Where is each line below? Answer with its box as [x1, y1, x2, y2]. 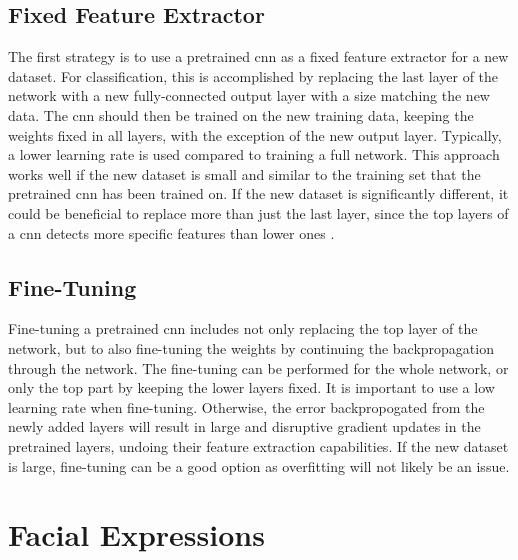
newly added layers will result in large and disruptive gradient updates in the [8, 416, 481, 437]
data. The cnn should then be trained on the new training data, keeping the [8, 104, 474, 125]
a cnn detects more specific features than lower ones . [8, 222, 335, 243]
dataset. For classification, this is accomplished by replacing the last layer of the [8, 65, 499, 86]
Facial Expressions [8, 514, 265, 555]
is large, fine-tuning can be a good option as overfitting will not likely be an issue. [8, 455, 510, 476]
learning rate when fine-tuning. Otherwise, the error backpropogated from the [8, 396, 485, 417]
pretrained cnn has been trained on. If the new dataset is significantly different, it [8, 183, 509, 204]
